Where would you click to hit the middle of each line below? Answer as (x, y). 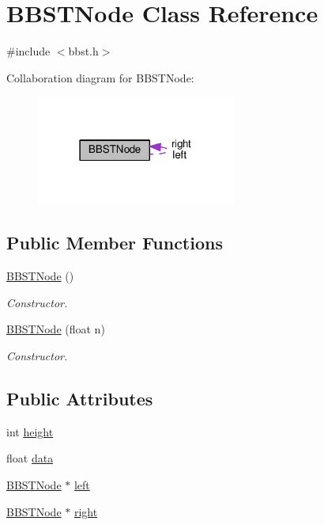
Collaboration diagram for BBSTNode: (100, 77)
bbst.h (83, 51)
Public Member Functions (115, 243)
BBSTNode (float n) (56, 329)
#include (28, 51)
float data (30, 458)
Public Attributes (80, 398)
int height (30, 431)
